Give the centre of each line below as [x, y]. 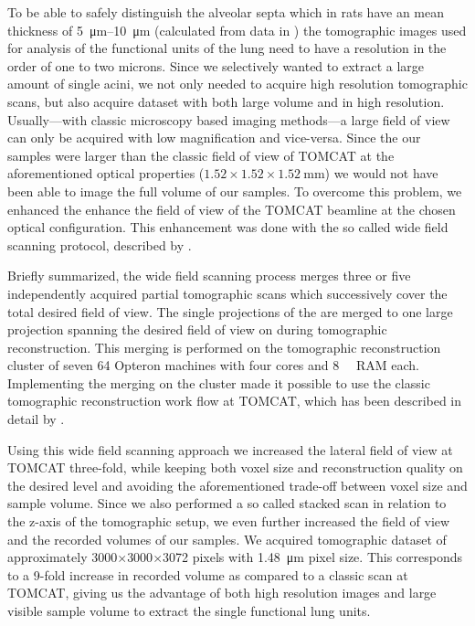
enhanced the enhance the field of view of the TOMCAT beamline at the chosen [232, 209]
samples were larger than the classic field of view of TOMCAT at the [201, 155]
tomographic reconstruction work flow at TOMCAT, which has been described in [235, 401]
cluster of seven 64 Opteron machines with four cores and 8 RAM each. [213, 365]
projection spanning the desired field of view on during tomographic [197, 329]
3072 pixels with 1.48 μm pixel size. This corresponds [313, 557]
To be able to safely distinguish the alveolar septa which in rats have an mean [226, 12]
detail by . [36, 419]
